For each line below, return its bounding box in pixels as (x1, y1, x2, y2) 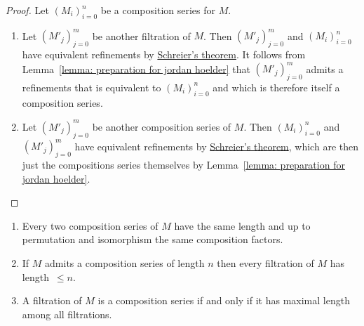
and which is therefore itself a (213, 79, 340, 94)
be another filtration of (92, 28, 191, 43)
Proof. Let (6, 3, 49, 17)
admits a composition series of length (45, 255, 205, 270)
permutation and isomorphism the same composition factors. (22, 232, 283, 247)
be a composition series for (100, 3, 216, 17)
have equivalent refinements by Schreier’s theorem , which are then (74, 138, 358, 153)
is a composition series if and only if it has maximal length (97, 293, 350, 308)
